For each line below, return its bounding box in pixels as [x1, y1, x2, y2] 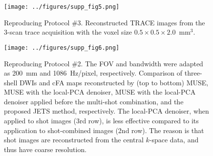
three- [184, 68, 202, 78]
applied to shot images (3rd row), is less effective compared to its [4, 116, 199, 126]
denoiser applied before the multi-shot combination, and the [4, 96, 184, 106]
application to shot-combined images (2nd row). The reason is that [4, 125, 204, 135]
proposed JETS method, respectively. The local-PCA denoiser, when [4, 106, 209, 116]
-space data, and [149, 135, 199, 145]
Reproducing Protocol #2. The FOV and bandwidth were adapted [4, 58, 203, 68]
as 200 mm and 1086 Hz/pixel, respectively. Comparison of [4, 68, 183, 78]
